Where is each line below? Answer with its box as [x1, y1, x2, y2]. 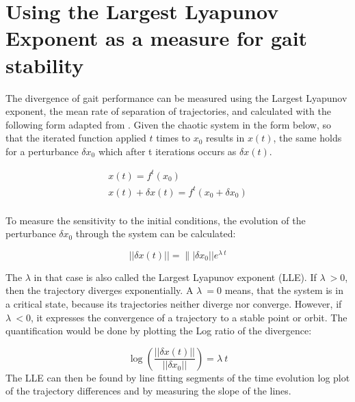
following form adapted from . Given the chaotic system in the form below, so [5, 117, 332, 131]
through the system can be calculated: [75, 226, 236, 241]
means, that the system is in [224, 283, 343, 297]
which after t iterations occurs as [98, 144, 237, 158]
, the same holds [273, 131, 342, 145]
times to [156, 131, 191, 145]
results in [206, 131, 245, 145]
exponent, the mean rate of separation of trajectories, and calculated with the [5, 104, 331, 118]
